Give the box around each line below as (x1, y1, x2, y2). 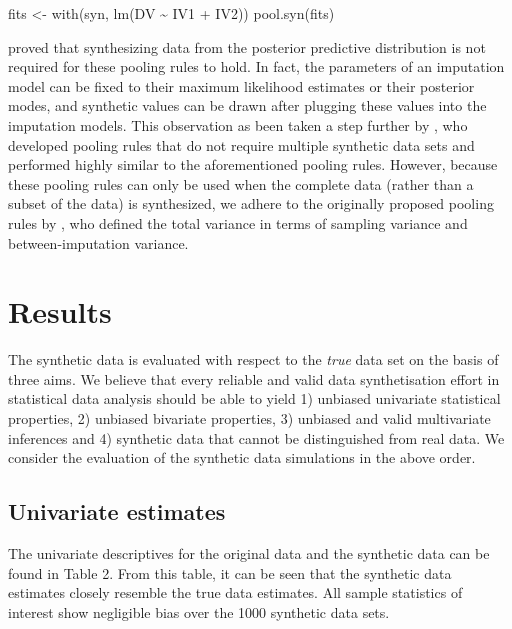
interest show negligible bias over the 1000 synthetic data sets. (8, 601, 390, 622)
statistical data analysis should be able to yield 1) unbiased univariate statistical (8, 388, 501, 409)
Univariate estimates (8, 496, 226, 527)
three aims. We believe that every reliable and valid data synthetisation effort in (8, 368, 500, 389)
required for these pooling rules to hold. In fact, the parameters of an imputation (8, 56, 505, 77)
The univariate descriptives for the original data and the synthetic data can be (8, 543, 490, 564)
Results (8, 291, 112, 332)
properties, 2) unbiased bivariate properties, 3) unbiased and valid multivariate (8, 408, 491, 429)
